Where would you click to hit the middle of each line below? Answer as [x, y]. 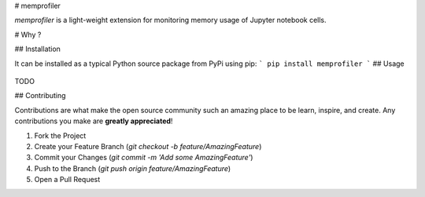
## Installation [37, 49]
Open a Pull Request [67, 180]
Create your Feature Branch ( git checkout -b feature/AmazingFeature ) [148, 146]
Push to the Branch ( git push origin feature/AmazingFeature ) [133, 168]
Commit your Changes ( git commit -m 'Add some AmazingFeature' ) [144, 158]
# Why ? [28, 35]
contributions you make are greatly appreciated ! [94, 121]
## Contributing [40, 96]
